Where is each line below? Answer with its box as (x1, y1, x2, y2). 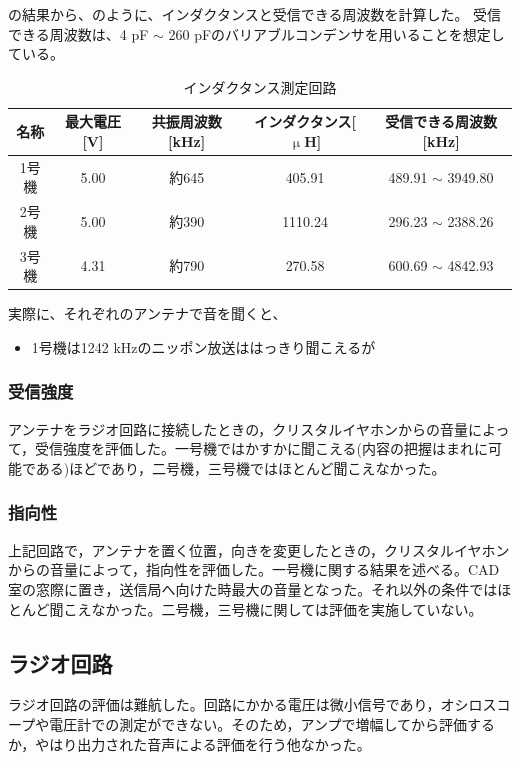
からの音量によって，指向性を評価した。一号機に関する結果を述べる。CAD (8, 559, 500, 580)
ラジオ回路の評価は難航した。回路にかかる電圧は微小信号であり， (8, 694, 441, 715)
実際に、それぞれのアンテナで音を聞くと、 (8, 303, 287, 324)
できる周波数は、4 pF (8, 23, 149, 44)
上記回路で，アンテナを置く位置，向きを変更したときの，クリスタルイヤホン (8, 539, 510, 560)
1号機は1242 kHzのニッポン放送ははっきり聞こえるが (31, 336, 376, 357)
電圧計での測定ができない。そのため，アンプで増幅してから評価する (49, 713, 496, 734)
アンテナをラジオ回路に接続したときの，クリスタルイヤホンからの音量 (8, 418, 468, 439)
